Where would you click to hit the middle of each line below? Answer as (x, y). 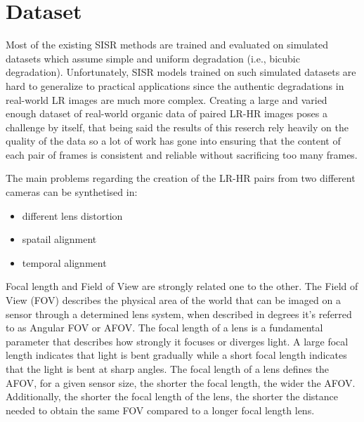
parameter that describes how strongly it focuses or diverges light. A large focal (177, 341)
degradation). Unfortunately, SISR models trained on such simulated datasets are (181, 72)
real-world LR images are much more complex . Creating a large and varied (167, 99)
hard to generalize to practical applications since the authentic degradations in (175, 85)
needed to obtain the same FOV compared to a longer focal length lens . (160, 410)
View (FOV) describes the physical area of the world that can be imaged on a (173, 300)
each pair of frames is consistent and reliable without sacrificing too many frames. (182, 154)
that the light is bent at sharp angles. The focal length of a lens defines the (168, 369)
